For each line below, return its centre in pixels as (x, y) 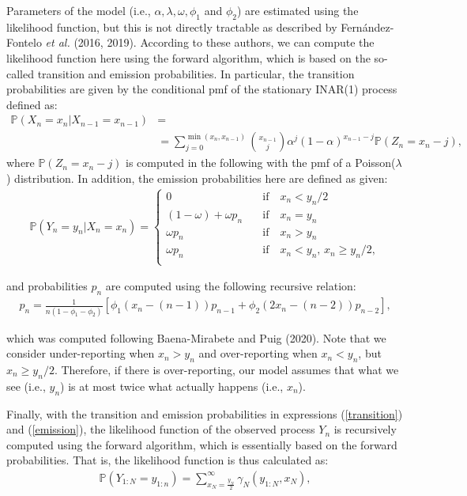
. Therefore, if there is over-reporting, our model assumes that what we (226, 369)
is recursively (365, 429)
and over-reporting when (258, 353)
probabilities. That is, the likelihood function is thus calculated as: (168, 460)
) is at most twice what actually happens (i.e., (172, 386)
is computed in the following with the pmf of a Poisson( (261, 163)
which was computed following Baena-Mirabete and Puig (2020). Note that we (196, 337)
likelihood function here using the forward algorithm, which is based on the (188, 57)
